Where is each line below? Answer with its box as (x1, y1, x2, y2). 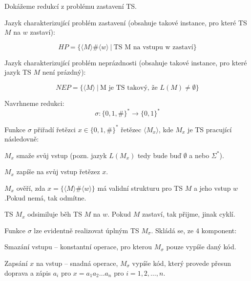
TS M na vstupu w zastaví (113, 43, 193, 51)
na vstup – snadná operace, (36, 258, 118, 268)
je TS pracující (188, 124, 232, 134)
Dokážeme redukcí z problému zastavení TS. (4, 1, 137, 11)
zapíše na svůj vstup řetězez (16, 166, 100, 177)
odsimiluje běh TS (27, 209, 82, 219)
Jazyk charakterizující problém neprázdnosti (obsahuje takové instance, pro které (4, 57, 247, 67)
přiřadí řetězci (34, 124, 76, 134)
